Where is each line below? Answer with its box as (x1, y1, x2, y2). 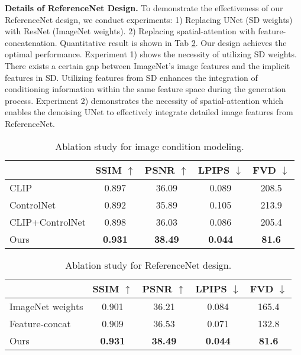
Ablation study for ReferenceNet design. (65, 258, 232, 272)
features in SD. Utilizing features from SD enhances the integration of (5, 71, 258, 83)
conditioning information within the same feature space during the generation (5, 83, 286, 95)
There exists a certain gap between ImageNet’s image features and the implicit (5, 59, 290, 71)
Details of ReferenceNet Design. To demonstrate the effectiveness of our (5, 2, 283, 14)
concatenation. (5, 36, 57, 48)
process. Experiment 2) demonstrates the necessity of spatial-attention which (5, 94, 283, 106)
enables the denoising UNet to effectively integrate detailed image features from (5, 106, 293, 118)
